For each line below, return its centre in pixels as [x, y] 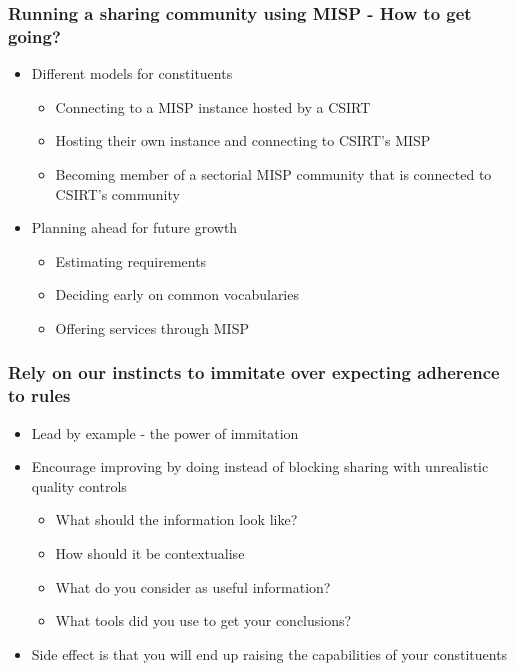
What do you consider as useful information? [193, 586]
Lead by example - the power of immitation [165, 432]
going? [34, 35]
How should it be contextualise [150, 553]
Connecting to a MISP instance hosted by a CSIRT [213, 106]
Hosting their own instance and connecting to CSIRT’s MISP [243, 140]
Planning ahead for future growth [134, 227]
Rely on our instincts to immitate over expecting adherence [254, 372]
